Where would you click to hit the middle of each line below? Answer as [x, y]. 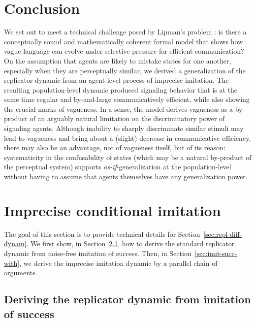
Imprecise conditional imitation [112, 210]
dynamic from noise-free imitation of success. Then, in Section [98, 253]
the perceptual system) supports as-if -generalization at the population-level [118, 167]
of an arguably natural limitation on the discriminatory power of [127, 118]
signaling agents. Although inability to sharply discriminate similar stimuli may [124, 128]
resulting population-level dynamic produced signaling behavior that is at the [121, 89]
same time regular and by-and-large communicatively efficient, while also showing [127, 99]
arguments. [21, 273]
